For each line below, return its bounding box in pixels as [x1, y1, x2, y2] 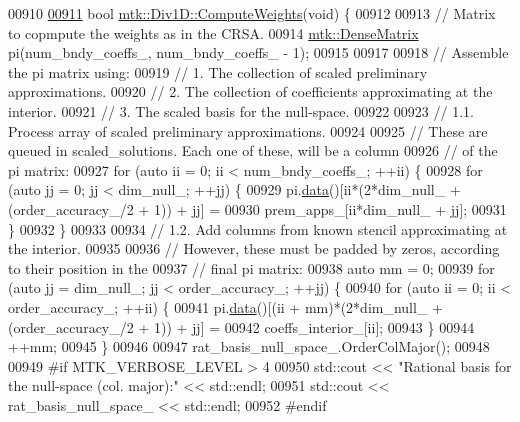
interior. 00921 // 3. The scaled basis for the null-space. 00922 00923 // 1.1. [8, 100, 474, 121]
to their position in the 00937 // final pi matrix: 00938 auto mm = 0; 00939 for [8, 257, 495, 278]
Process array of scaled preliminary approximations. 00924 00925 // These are [8, 120, 488, 141]
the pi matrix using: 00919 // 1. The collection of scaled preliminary [8, 61, 428, 82]
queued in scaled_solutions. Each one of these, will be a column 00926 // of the [8, 140, 498, 161]
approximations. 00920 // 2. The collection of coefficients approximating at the [8, 81, 493, 102]
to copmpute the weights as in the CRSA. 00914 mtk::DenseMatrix [8, 22, 419, 43]
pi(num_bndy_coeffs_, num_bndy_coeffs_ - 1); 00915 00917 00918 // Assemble [8, 42, 509, 63]
